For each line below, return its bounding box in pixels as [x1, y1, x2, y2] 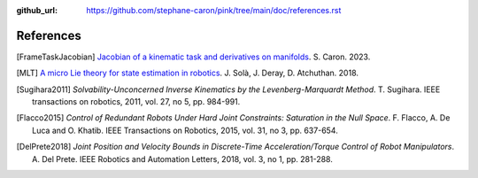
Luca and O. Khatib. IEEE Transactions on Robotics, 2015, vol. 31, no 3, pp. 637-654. [32, 125, 338, 135]
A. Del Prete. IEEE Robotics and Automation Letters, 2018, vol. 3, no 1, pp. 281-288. [32, 153, 334, 164]
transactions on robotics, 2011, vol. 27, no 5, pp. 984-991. [32, 97, 241, 107]
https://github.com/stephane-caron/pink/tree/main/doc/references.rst [86, 5, 342, 15]
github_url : [16, 5, 58, 15]
